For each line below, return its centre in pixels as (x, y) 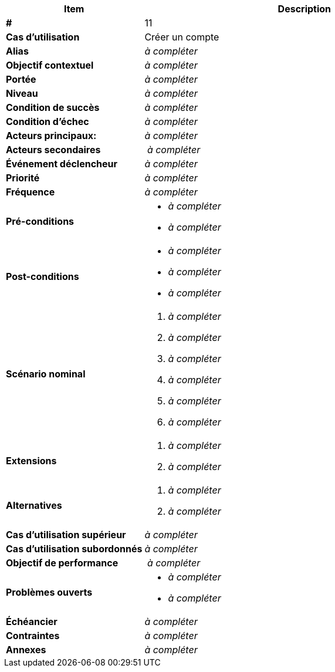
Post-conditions (43, 276)
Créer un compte (182, 37)
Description (304, 9)
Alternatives (34, 505)
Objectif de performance (62, 563)
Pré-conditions (40, 221)
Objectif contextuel (50, 65)
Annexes (26, 650)
